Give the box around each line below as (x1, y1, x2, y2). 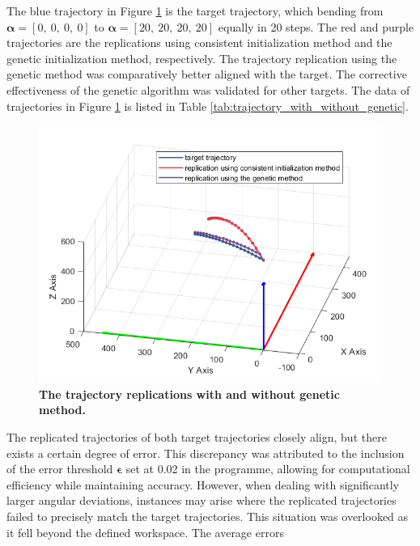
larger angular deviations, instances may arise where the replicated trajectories (6, 492, 397, 509)
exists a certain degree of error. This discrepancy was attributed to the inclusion (6, 444, 405, 461)
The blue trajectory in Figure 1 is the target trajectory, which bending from (6, 2, 384, 19)
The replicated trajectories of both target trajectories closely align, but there (6, 428, 387, 445)
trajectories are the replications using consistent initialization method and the (6, 34, 392, 51)
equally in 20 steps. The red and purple (218, 18, 414, 35)
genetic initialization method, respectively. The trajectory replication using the (6, 49, 397, 66)
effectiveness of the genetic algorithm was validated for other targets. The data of (6, 81, 410, 98)
